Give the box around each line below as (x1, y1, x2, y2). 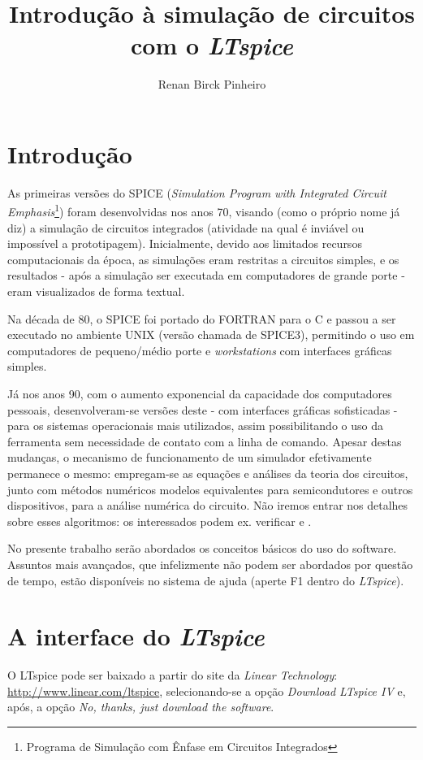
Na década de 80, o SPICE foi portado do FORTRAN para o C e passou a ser (7, 310, 396, 327)
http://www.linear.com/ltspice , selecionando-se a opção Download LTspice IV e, (7, 682, 406, 699)
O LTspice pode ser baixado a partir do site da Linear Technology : (7, 667, 338, 684)
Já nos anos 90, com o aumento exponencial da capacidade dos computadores (7, 385, 392, 402)
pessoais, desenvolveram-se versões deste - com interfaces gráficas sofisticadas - (7, 401, 398, 418)
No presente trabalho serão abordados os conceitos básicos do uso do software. (7, 540, 397, 557)
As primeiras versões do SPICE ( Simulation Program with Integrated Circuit (7, 184, 386, 201)
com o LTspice (131, 28, 293, 63)
